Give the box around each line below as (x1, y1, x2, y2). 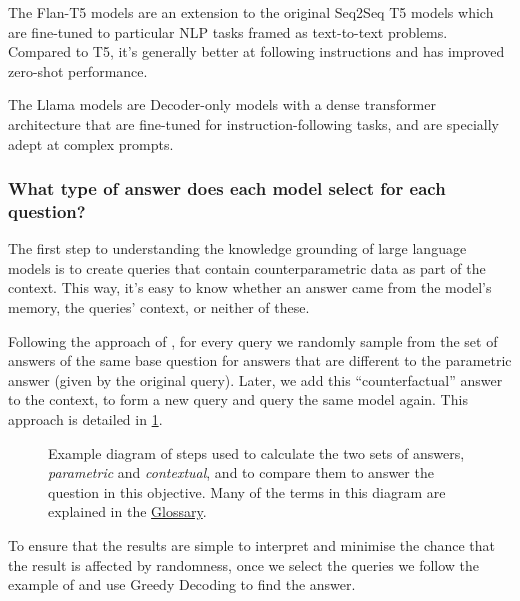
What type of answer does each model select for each (8, 176, 446, 201)
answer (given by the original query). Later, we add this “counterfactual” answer (8, 369, 503, 390)
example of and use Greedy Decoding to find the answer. (8, 574, 356, 595)
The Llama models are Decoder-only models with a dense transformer (8, 94, 436, 115)
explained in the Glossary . (48, 501, 207, 522)
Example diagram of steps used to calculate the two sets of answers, (48, 442, 465, 463)
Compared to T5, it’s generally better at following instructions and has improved (8, 41, 505, 62)
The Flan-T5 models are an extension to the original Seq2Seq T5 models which (8, 2, 494, 22)
